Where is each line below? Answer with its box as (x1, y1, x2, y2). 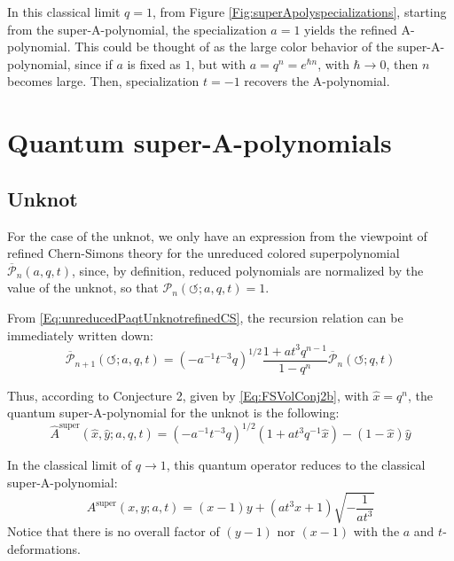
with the (353, 522, 400, 541)
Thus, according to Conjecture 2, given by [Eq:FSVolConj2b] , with (7, 386, 369, 404)
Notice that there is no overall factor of (7, 522, 220, 541)
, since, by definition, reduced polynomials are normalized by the (72, 261, 424, 279)
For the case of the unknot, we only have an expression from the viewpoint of (7, 226, 427, 245)
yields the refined (304, 19, 397, 38)
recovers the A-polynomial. (244, 72, 390, 90)
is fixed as (127, 54, 181, 73)
